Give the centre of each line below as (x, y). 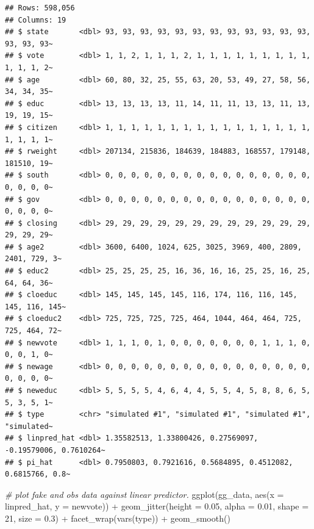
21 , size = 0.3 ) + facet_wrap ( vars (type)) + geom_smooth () (118, 518)
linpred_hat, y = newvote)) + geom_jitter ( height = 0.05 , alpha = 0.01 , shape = (157, 506)
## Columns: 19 (36, 20)
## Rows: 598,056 (40, 8)
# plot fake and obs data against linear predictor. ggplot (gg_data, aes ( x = (145, 494)
